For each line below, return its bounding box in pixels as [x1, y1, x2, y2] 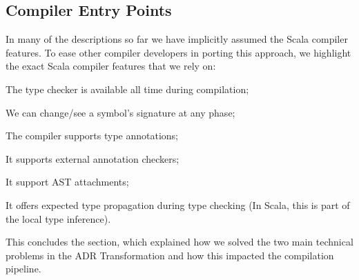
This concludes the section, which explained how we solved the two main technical [6, 234, 353, 249]
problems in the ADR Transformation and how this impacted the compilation [6, 248, 334, 262]
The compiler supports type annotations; [6, 128, 178, 143]
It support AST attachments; [6, 174, 129, 189]
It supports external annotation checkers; [6, 151, 179, 166]
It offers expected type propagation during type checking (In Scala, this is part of [6, 197, 350, 212]
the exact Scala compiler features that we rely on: [6, 59, 216, 73]
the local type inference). [6, 211, 111, 226]
